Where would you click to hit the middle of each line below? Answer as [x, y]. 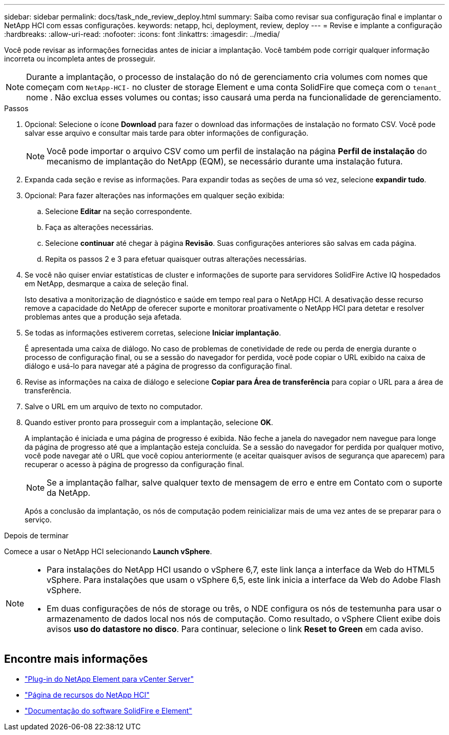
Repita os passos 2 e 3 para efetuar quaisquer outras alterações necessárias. [176, 259]
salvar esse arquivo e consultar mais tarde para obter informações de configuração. [167, 133]
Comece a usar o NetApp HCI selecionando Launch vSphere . [108, 551]
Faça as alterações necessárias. [99, 227]
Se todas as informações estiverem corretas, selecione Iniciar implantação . [153, 333]
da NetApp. [69, 493]
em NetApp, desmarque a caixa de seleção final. [107, 283]
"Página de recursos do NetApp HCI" [87, 695]
